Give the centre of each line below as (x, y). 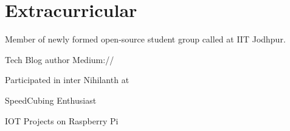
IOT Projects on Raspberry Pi (62, 120)
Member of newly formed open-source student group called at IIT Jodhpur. (145, 39)
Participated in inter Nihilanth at (67, 80)
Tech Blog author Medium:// (60, 59)
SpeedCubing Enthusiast (51, 100)
